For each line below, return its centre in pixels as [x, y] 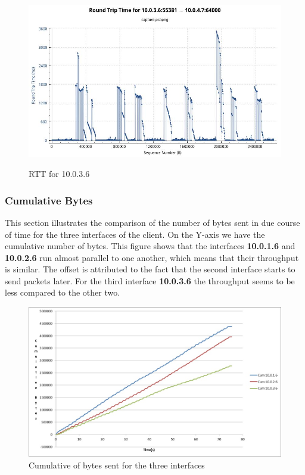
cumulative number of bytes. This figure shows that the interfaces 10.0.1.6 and [150, 246]
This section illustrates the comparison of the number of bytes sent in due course [152, 222]
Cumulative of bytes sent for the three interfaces [117, 465]
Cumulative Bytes [49, 200]
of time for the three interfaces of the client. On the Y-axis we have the [135, 234]
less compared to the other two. [63, 292]
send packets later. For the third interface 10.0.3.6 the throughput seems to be [150, 280]
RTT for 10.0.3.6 [59, 174]
